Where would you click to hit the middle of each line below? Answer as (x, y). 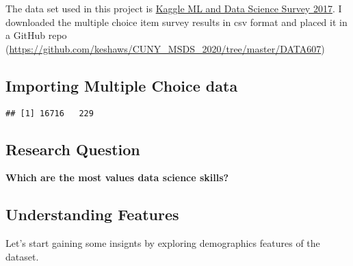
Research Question (73, 149)
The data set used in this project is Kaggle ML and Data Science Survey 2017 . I (174, 8)
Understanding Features (92, 214)
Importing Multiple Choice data (122, 85)
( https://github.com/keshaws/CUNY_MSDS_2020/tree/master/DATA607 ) (165, 48)
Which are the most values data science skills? (117, 177)
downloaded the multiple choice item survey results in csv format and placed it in (176, 22)
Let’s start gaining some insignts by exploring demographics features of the (163, 243)
